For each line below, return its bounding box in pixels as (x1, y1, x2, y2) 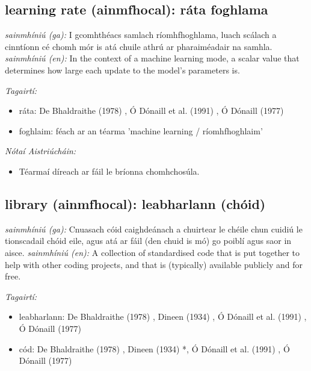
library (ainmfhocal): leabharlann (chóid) (5, 194, 266, 213)
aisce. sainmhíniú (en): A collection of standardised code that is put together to (5, 246, 300, 258)
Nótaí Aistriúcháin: (5, 145, 76, 157)
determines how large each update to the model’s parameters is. (5, 63, 240, 76)
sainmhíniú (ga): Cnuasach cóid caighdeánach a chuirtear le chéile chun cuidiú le (5, 222, 303, 235)
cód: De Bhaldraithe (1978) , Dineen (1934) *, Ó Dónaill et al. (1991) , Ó (19, 342, 290, 355)
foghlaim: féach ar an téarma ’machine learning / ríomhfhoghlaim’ (19, 124, 263, 137)
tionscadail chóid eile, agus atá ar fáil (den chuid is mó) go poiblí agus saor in (5, 234, 292, 247)
